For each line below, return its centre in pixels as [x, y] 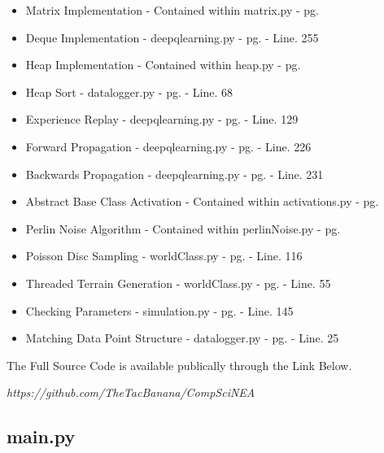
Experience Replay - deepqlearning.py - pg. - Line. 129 [162, 119]
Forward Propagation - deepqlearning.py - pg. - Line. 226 [168, 146]
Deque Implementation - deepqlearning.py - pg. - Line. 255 [172, 37]
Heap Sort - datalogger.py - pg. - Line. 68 [129, 91]
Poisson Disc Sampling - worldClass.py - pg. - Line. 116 [164, 256]
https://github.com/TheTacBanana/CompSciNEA [131, 392]
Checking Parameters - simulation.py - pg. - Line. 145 [159, 310]
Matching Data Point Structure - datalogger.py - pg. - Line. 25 [182, 338]
